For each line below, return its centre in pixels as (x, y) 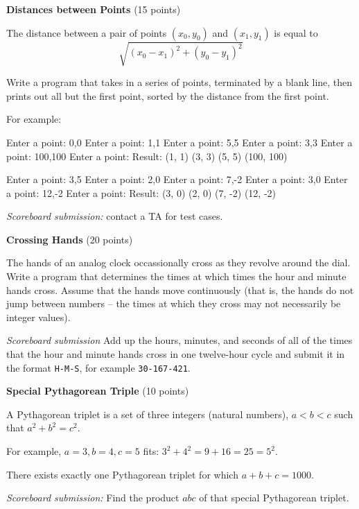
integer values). (38, 317)
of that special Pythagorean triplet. (274, 498)
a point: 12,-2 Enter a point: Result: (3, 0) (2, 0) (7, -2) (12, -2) (141, 192)
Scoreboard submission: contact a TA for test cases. (115, 216)
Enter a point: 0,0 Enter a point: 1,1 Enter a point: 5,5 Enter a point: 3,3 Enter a (179, 142)
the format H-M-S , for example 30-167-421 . (98, 367)
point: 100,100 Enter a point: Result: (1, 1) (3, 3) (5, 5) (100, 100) (147, 156)
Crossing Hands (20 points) (70, 239)
